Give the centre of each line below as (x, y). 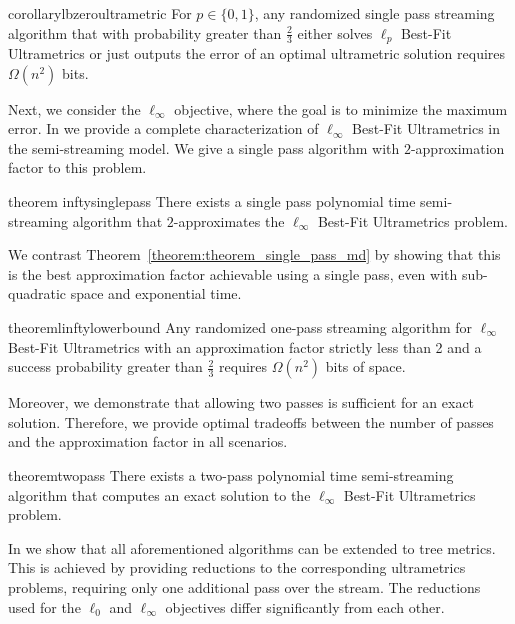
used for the (44, 606)
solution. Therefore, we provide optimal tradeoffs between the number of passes (251, 421)
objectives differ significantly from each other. (305, 606)
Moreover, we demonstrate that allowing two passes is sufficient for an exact (241, 402)
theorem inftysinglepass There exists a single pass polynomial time (212, 201)
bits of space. (365, 366)
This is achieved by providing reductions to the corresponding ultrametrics (237, 567)
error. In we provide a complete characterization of (163, 128)
